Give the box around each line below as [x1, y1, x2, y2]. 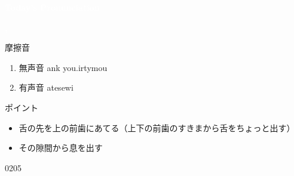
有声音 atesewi [19, 81, 73, 94]
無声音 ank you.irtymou [19, 61, 108, 73]
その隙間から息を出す [19, 141, 103, 154]
